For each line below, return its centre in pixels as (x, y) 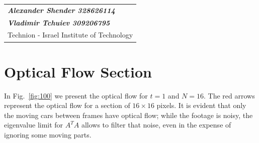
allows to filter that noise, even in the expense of (156, 125)
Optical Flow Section (78, 71)
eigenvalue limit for (34, 125)
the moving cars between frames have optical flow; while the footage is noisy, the (128, 115)
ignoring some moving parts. (48, 135)
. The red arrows (229, 95)
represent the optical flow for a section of (67, 105)
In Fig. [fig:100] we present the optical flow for (76, 95)
